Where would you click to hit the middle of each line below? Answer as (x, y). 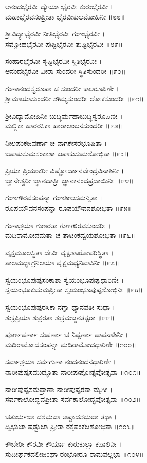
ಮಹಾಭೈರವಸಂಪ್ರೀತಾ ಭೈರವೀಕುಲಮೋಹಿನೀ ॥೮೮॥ (65, 16)
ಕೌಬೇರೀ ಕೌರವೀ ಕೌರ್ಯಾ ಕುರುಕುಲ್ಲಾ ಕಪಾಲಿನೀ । (63, 443)
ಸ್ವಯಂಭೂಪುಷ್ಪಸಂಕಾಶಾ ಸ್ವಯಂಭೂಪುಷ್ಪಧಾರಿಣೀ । (65, 279)
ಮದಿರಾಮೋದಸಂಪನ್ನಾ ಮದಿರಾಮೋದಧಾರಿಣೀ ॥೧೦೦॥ (71, 344)
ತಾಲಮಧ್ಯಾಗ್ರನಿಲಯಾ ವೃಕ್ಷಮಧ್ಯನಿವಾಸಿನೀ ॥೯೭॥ (62, 262)
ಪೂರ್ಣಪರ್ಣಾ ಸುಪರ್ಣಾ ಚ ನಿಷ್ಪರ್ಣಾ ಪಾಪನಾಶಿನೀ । (67, 334)
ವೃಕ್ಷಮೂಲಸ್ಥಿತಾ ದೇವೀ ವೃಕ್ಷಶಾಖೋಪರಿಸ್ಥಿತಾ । (59, 252)
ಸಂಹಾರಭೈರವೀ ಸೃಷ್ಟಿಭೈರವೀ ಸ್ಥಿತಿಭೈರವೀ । (53, 61)
